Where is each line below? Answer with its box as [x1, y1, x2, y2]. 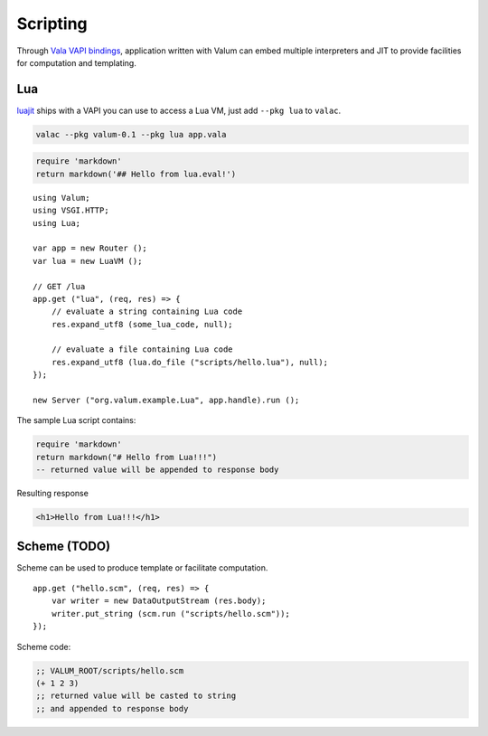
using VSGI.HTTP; [33, 205, 109, 216]
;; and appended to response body [35, 703, 189, 713]
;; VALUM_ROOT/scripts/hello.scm [35, 665, 184, 675]
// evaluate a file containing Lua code [51, 344, 234, 354]
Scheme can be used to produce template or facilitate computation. [16, 561, 268, 573]
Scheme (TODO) [16, 538, 111, 553]
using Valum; [33, 193, 90, 203]
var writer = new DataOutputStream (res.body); [51, 596, 267, 606]
